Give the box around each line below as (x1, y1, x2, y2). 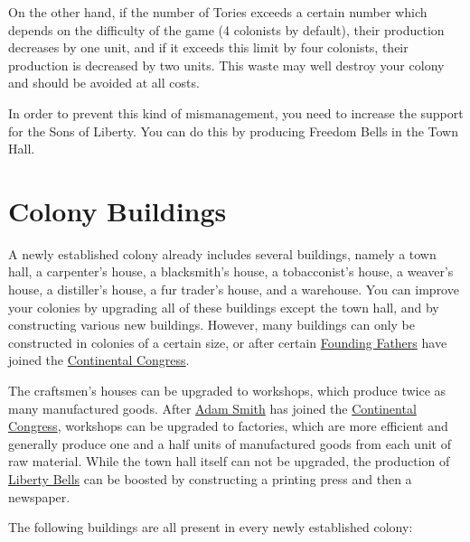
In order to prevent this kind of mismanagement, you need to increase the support (8, 103, 464, 122)
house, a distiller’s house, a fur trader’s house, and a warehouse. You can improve (8, 280, 459, 299)
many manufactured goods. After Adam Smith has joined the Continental (8, 398, 417, 417)
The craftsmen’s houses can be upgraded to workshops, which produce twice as (8, 381, 446, 400)
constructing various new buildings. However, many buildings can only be (8, 315, 416, 334)
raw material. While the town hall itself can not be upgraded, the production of (8, 452, 450, 471)
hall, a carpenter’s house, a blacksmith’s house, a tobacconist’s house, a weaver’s (8, 262, 454, 281)
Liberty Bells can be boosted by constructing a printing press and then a (8, 470, 412, 488)
